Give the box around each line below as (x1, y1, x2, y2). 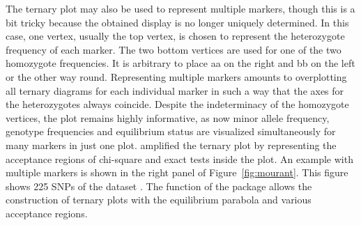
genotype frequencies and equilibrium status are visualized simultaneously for (6, 124, 336, 139)
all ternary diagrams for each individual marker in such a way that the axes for (6, 83, 344, 98)
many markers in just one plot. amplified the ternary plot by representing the (6, 137, 337, 152)
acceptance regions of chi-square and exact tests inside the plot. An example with (6, 151, 353, 166)
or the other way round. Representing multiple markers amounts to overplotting (6, 69, 347, 84)
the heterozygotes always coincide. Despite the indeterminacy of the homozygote (6, 97, 349, 111)
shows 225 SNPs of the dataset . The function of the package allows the (6, 178, 312, 193)
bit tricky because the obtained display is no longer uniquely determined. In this (6, 15, 349, 29)
